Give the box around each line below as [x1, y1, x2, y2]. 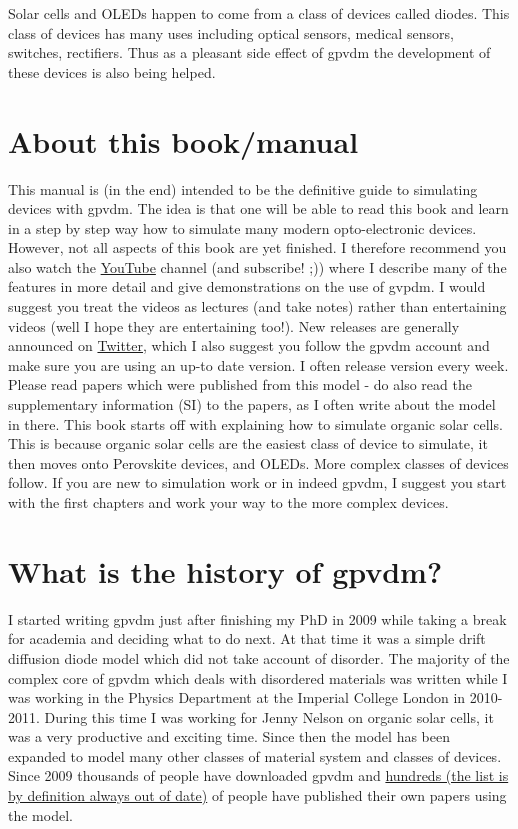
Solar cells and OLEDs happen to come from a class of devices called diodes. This [8, 3, 510, 23]
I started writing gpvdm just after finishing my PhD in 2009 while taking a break [8, 608, 507, 629]
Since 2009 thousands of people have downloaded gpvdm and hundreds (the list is [8, 765, 509, 786]
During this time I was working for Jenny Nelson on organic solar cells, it [44, 706, 494, 727]
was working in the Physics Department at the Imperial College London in [8, 687, 466, 708]
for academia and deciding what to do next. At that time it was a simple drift [8, 628, 486, 649]
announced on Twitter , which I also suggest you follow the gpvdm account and [8, 335, 490, 356]
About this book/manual [8, 120, 359, 161]
